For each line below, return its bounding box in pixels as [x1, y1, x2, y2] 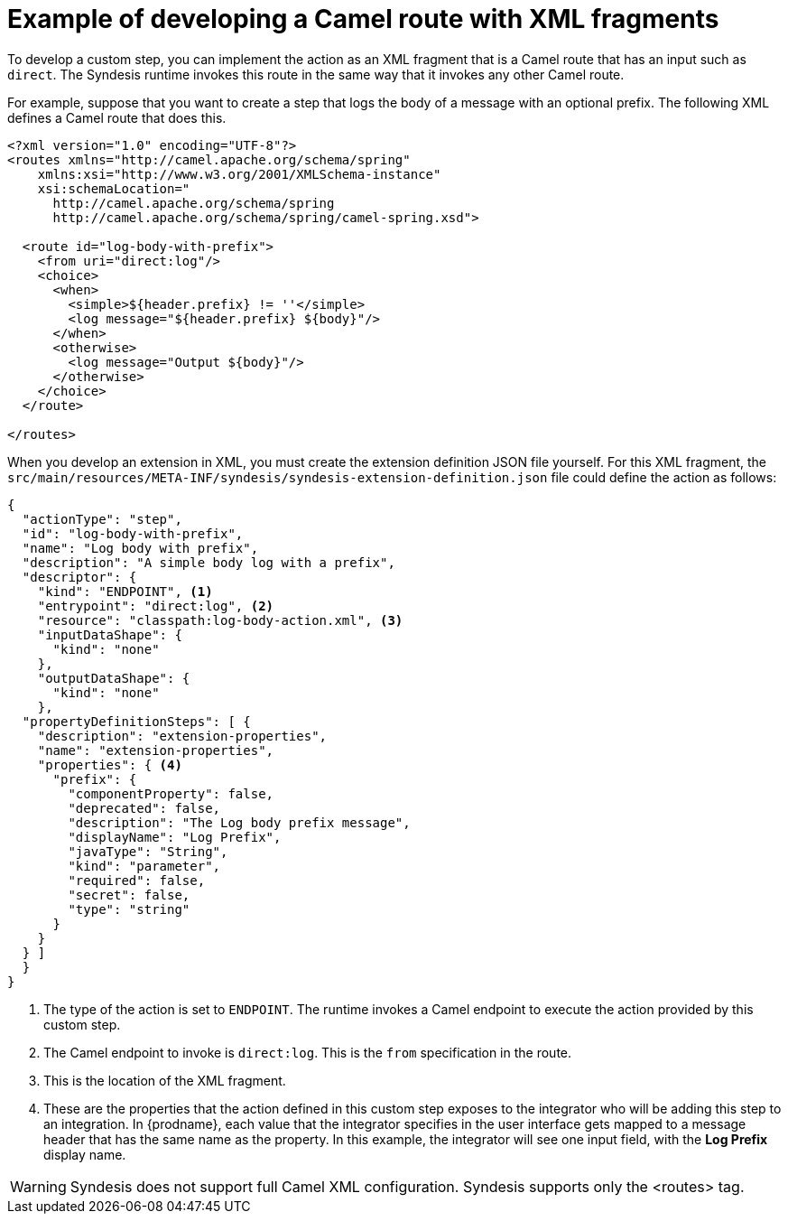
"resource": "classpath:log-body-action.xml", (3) [37, 612, 403, 628]
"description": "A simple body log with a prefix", [22, 555, 395, 570]
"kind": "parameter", [68, 858, 221, 873]
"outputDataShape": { [37, 670, 190, 685]
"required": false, [68, 872, 206, 888]
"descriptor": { [22, 569, 137, 584]
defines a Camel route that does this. [7, 109, 227, 126]
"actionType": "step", [22, 511, 182, 527]
